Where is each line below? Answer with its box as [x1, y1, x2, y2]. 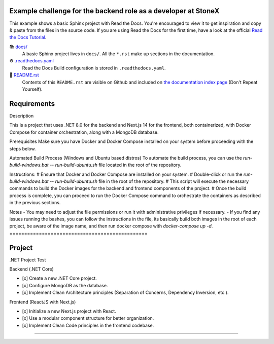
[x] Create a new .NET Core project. [22, 275, 97, 281]
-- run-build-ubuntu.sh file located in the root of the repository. [50, 162, 182, 168]
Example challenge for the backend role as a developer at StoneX [9, 7, 220, 15]
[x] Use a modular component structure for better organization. [22, 315, 154, 321]
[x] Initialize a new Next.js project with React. [22, 308, 116, 314]
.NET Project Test [9, 256, 46, 263]
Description [9, 112, 34, 119]
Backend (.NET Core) [9, 266, 54, 272]
